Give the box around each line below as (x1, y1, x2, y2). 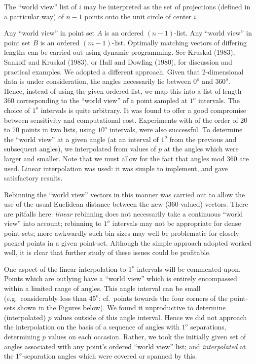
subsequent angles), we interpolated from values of (4, 144, 156, 154)
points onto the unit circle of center (84, 11, 192, 21)
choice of (4, 105, 30, 115)
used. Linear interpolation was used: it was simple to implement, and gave (4, 163, 228, 173)
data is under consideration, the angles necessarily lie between (4, 76, 191, 86)
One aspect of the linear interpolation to (4, 263, 126, 274)
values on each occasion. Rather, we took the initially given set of (48, 331, 246, 341)
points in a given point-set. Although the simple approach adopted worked (27, 237, 252, 248)
